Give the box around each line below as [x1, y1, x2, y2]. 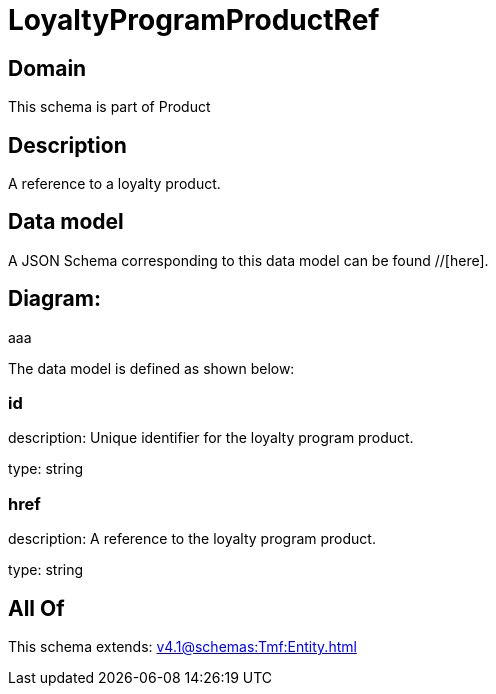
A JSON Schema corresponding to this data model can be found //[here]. [8, 251, 489, 269]
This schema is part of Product [8, 98, 211, 116]
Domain [8, 55, 87, 81]
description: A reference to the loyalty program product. [8, 530, 376, 548]
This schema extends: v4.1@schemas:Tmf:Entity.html [8, 638, 357, 656]
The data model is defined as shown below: [8, 359, 295, 377]
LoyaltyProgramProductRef [8, 3, 380, 37]
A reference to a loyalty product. [8, 175, 221, 193]
